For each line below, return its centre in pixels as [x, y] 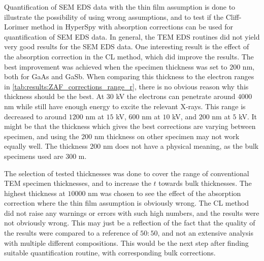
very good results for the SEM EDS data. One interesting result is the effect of [127, 46]
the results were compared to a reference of [71, 233]
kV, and [184, 116]
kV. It [248, 116]
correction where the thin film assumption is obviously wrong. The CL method [127, 203]
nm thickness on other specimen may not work [167, 136]
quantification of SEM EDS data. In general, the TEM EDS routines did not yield [132, 36]
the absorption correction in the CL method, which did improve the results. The [129, 56]
